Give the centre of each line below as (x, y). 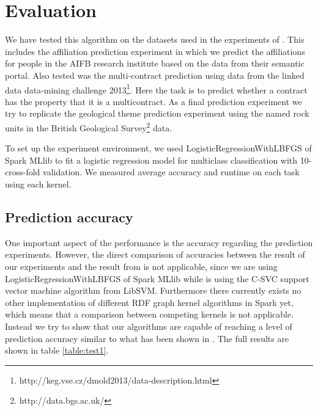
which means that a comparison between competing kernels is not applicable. (150, 314)
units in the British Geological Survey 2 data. (89, 126)
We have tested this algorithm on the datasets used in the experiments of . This (155, 39)
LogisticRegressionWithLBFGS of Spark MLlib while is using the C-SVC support (157, 278)
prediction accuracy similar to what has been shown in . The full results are (147, 338)
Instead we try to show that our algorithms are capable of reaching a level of (149, 326)
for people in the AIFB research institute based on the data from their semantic (155, 63)
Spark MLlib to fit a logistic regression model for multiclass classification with (151, 160)
